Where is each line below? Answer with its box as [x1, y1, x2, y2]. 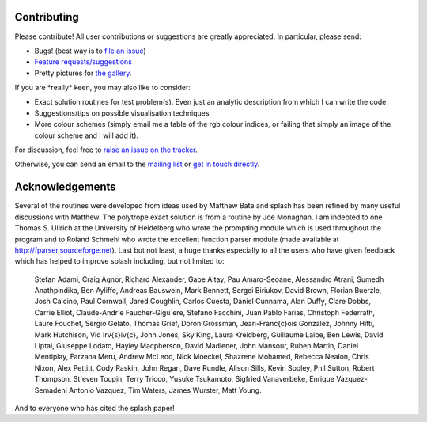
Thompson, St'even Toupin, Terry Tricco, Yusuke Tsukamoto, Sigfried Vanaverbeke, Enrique [34, 374, 335, 384]
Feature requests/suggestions [34, 57, 132, 67]
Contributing [14, 10, 79, 24]
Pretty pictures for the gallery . [34, 68, 132, 78]
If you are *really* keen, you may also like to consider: [14, 83, 191, 93]
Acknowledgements [14, 181, 116, 194]
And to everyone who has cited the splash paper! [14, 403, 176, 412]
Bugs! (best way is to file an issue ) [34, 46, 146, 55]
